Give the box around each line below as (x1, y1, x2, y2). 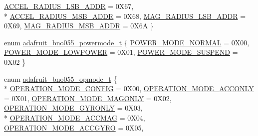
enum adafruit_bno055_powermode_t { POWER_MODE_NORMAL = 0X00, (4, 37, 250, 47)
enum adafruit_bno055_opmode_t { (4, 73, 117, 84)
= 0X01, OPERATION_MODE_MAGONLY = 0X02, (4, 93, 172, 103)
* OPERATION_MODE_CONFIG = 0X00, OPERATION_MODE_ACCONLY (4, 83, 254, 94)
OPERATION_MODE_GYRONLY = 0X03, (4, 103, 143, 113)
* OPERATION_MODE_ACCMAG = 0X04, (4, 112, 145, 123)
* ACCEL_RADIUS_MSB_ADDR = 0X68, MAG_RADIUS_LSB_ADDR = (4, 10, 246, 21)
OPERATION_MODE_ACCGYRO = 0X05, (4, 122, 144, 133)
